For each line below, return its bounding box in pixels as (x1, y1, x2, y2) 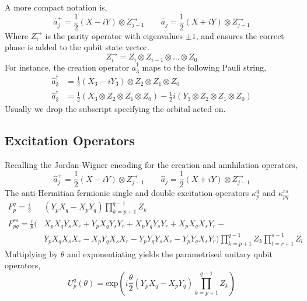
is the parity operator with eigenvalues (45, 29, 183, 41)
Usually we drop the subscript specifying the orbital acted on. (5, 103, 226, 115)
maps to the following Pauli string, (142, 61, 266, 73)
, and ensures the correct (196, 29, 284, 41)
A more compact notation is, (5, 1, 107, 13)
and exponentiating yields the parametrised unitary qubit (67, 247, 273, 260)
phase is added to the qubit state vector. (5, 41, 149, 53)
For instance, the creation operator (5, 61, 130, 73)
